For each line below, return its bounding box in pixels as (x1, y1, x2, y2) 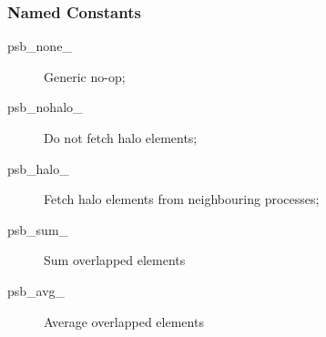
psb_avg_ (7, 281, 66, 300)
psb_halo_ (7, 158, 69, 178)
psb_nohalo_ (7, 97, 83, 117)
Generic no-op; (44, 66, 126, 86)
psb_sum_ (7, 220, 69, 239)
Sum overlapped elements (44, 250, 186, 270)
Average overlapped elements (44, 311, 204, 331)
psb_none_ (7, 36, 72, 56)
